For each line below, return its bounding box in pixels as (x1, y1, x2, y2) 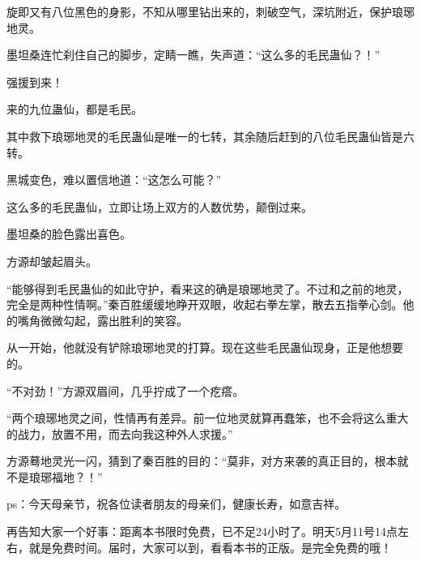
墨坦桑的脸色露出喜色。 (6, 225, 131, 242)
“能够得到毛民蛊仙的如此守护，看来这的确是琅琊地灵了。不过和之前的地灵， (6, 280, 409, 297)
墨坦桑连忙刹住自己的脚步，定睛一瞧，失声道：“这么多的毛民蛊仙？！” (6, 46, 381, 63)
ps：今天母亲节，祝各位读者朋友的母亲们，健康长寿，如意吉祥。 (6, 495, 347, 512)
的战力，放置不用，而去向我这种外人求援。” (6, 425, 233, 442)
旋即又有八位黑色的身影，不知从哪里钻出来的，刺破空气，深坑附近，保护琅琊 (6, 3, 415, 19)
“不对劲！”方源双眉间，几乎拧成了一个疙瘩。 (6, 382, 245, 399)
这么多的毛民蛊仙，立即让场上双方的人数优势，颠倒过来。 (6, 198, 313, 215)
